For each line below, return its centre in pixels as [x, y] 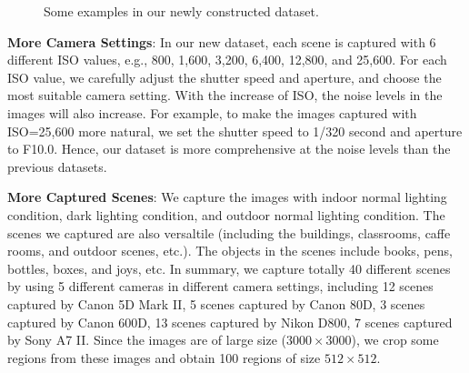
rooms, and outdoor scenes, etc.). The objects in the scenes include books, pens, [230, 251]
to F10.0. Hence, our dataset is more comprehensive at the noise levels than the [229, 149]
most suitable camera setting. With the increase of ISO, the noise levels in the [225, 95]
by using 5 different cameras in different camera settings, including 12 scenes [220, 286]
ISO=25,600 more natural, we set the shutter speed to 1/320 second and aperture [235, 131]
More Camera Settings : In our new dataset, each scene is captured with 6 [222, 41]
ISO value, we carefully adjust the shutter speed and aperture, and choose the [225, 77]
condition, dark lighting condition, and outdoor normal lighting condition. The [226, 214]
